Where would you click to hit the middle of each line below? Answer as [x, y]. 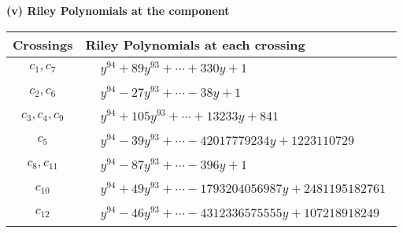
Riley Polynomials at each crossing [195, 44]
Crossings [43, 44]
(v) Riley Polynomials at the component [118, 10]
